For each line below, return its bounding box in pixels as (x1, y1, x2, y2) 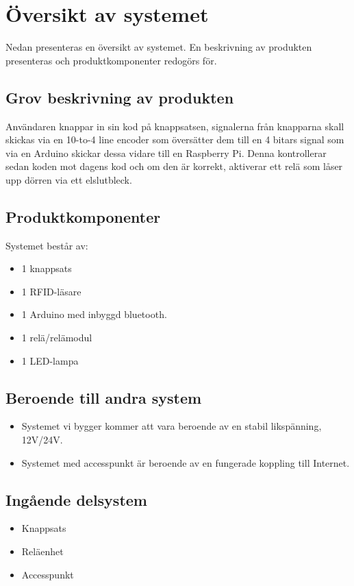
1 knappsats (21, 261, 72, 276)
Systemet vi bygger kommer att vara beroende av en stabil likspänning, (21, 419, 322, 433)
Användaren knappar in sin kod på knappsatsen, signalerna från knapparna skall (5, 119, 344, 133)
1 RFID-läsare (21, 284, 81, 298)
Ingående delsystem (5, 489, 147, 510)
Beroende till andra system (5, 387, 202, 408)
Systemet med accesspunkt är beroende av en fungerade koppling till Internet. (21, 455, 350, 469)
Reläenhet (21, 544, 64, 559)
